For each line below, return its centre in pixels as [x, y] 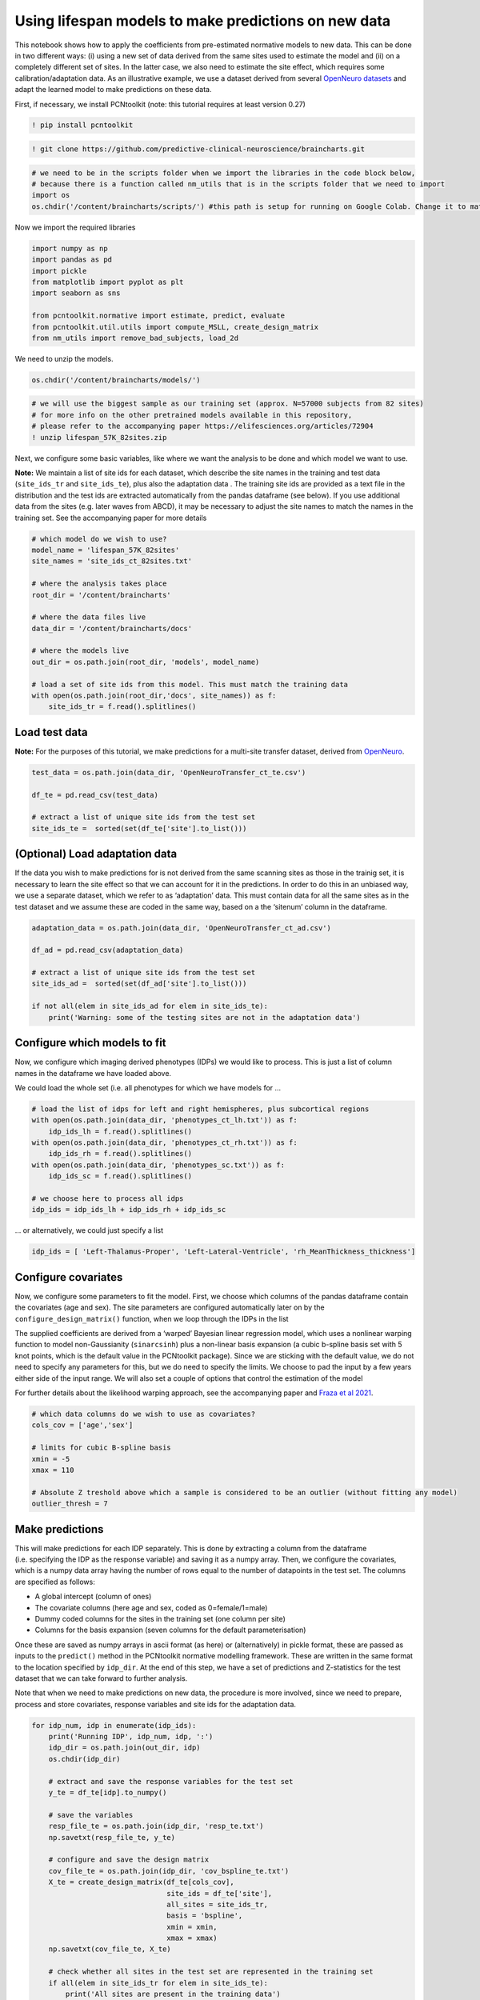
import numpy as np [70, 248]
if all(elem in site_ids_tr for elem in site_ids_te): [158, 1983]
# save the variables [91, 1815]
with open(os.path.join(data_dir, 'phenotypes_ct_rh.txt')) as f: [164, 1143]
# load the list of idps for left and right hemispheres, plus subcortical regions [200, 1109]
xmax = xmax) [192, 1938]
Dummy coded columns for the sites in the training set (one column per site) [160, 1618]
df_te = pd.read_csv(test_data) [95, 795]
